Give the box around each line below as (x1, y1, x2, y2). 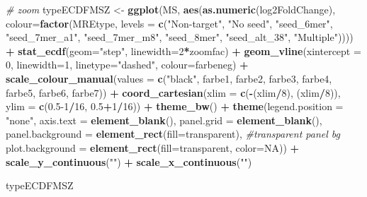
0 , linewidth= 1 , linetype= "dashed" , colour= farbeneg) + (6, 57, 249, 72)
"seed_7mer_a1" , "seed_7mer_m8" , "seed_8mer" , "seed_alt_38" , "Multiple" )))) (6, 30, 354, 44)
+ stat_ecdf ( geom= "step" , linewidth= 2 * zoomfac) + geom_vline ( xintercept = (6, 43, 361, 58)
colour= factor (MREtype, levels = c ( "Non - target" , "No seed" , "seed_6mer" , (6, 16, 333, 30)
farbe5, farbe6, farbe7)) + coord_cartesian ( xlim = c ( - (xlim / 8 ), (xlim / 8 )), (6, 85, 341, 100)
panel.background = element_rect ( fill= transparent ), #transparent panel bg (6, 126, 340, 141)
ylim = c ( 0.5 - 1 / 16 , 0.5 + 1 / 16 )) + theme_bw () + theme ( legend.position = (6, 99, 344, 114)
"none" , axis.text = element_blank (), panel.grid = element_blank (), (6, 112, 322, 127)
